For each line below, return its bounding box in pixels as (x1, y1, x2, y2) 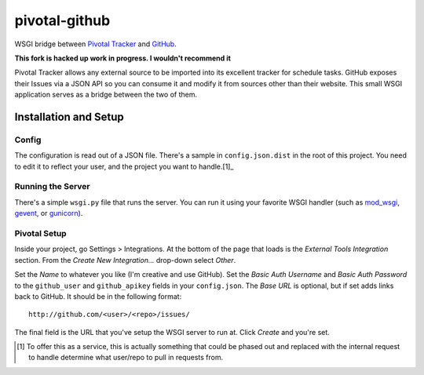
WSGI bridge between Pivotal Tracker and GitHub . (14, 39, 177, 49)
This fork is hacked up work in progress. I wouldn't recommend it (14, 53, 232, 63)
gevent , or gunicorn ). (14, 209, 83, 218)
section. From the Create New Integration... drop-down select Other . (14, 255, 236, 264)
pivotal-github (14, 12, 111, 29)
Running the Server (14, 181, 90, 192)
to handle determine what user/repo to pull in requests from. (28, 353, 224, 362)
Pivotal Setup (14, 228, 67, 238)
